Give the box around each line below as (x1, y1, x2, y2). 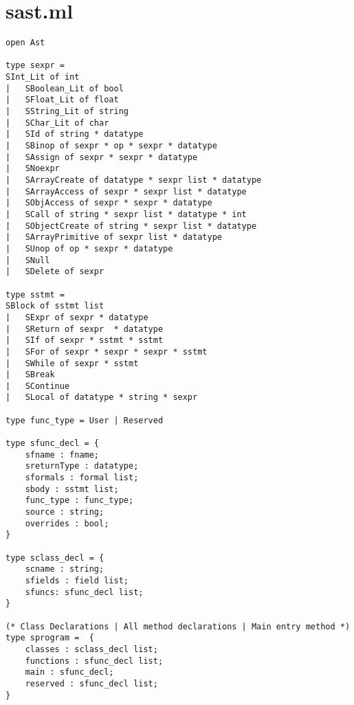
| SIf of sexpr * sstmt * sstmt (5, 335, 164, 346)
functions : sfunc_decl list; (25, 656, 164, 666)
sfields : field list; (25, 575, 129, 585)
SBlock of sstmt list (5, 301, 104, 311)
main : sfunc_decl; (25, 667, 114, 678)
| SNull (5, 255, 50, 265)
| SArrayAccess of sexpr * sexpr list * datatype (5, 186, 247, 197)
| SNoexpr (5, 164, 60, 174)
